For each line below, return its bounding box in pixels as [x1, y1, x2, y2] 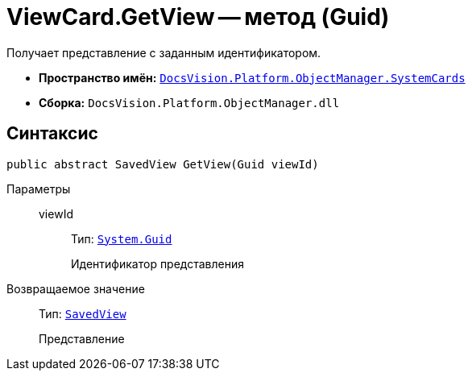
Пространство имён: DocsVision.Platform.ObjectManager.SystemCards [39, 70, 466, 85]
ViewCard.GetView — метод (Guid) [6, 3, 390, 31]
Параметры [6, 181, 71, 196]
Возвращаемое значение [6, 281, 145, 296]
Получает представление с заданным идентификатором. [6, 45, 321, 60]
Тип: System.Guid [71, 231, 172, 246]
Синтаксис [6, 123, 98, 144]
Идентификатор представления [71, 256, 245, 271]
